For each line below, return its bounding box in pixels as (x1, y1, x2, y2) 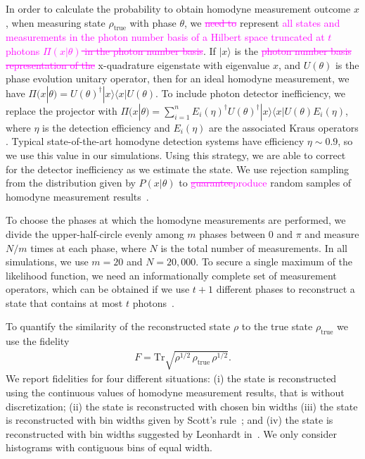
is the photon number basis (234, 43, 352, 58)
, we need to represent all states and (184, 15, 340, 30)
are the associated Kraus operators (209, 120, 359, 134)
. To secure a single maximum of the (196, 254, 352, 269)
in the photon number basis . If (84, 43, 216, 58)
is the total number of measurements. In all (160, 240, 347, 255)
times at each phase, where (30, 240, 146, 255)
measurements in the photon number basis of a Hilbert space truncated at (6, 30, 325, 44)
